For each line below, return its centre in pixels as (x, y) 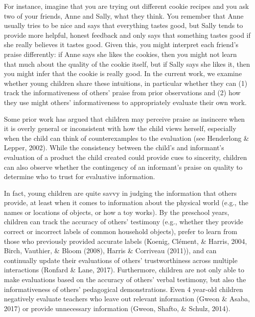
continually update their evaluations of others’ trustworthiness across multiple (121, 260)
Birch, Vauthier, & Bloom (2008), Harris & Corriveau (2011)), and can (110, 251)
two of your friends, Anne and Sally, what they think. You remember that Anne (124, 15)
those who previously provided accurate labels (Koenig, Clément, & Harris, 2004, (126, 241)
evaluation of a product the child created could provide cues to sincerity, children (126, 157)
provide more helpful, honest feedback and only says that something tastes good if (127, 35)
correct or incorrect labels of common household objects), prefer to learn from (121, 231)
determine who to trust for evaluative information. (80, 176)
